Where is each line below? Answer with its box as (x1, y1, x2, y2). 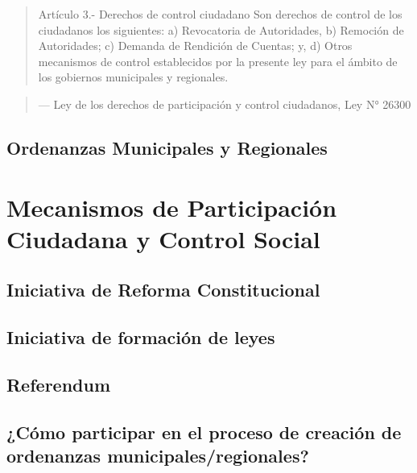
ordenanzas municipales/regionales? (6, 443, 309, 468)
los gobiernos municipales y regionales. (38, 68, 229, 85)
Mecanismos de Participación (6, 190, 337, 223)
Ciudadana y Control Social (6, 222, 320, 255)
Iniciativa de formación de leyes (6, 325, 275, 350)
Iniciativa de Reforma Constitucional (6, 277, 320, 302)
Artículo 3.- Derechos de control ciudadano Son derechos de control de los (38, 6, 403, 22)
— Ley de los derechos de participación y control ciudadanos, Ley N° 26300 (38, 95, 411, 112)
